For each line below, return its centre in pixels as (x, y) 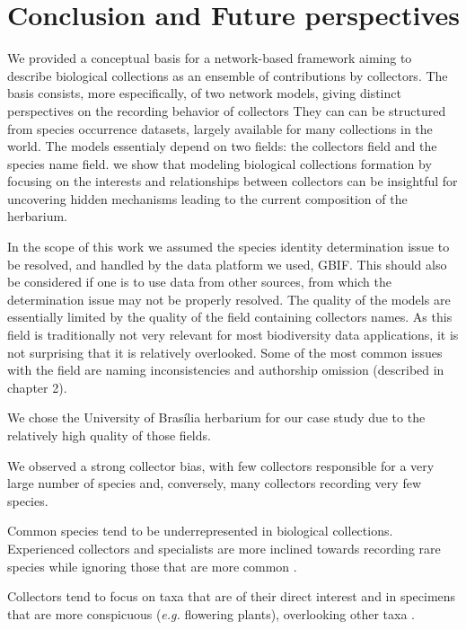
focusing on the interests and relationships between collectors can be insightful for (233, 181)
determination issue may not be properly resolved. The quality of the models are (229, 299)
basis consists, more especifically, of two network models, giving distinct (204, 93)
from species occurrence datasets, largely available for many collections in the (220, 128)
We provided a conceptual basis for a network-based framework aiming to (210, 58)
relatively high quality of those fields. (109, 435)
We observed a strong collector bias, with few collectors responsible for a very (221, 465)
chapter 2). (37, 387)
